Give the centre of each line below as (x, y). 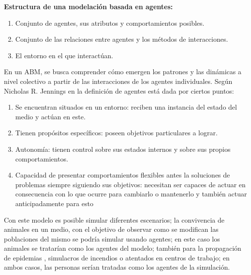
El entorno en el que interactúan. (64, 55)
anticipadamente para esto (54, 203)
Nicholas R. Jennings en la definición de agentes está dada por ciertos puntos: (119, 90)
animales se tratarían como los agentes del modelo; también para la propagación (123, 248)
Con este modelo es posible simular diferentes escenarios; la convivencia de (114, 219)
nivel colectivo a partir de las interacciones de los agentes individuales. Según (118, 81)
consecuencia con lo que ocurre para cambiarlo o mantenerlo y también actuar (131, 194)
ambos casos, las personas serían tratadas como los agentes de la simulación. (117, 267)
